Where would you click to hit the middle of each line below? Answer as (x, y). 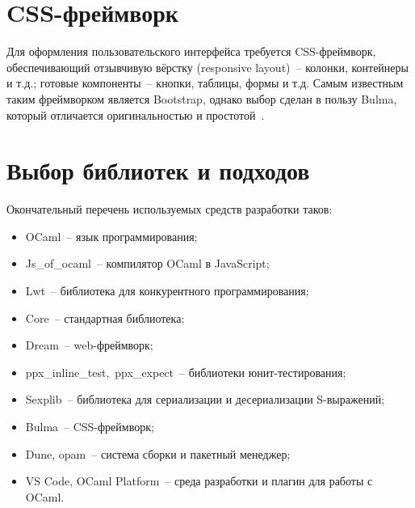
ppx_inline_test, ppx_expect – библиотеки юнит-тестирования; (186, 372)
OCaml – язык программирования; (111, 236)
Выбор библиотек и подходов (158, 170)
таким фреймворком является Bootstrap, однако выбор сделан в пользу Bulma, (202, 98)
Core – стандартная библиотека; (105, 317)
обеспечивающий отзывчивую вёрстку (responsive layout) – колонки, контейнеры (207, 67)
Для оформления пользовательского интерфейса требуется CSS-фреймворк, (191, 51)
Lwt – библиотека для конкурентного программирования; (167, 290)
